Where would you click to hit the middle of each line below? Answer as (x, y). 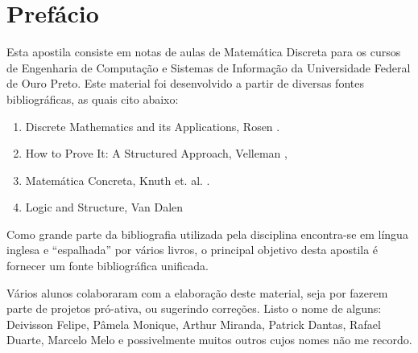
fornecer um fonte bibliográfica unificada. (108, 266)
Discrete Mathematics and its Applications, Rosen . (153, 126)
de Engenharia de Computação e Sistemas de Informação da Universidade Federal (209, 67)
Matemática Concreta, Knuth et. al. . (118, 180)
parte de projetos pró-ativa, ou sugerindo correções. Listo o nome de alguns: (194, 308)
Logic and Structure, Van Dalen (104, 207)
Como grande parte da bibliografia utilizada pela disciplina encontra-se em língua (207, 234)
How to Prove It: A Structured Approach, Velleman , (156, 153)
